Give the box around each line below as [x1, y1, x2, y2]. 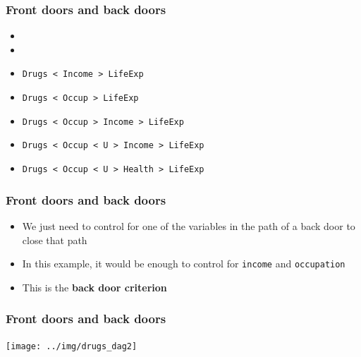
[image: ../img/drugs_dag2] [6, 341, 137, 351]
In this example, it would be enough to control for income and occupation [22, 256, 345, 271]
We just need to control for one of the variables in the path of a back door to [22, 218, 355, 233]
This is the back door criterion [22, 279, 167, 294]
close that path [22, 232, 87, 247]
